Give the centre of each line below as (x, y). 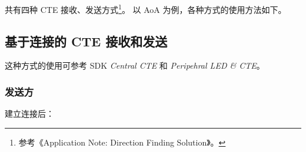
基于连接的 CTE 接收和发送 (86, 41)
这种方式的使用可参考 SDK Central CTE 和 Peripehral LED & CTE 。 (135, 65)
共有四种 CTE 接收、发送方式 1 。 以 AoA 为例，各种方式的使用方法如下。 (146, 9)
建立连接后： (29, 114)
